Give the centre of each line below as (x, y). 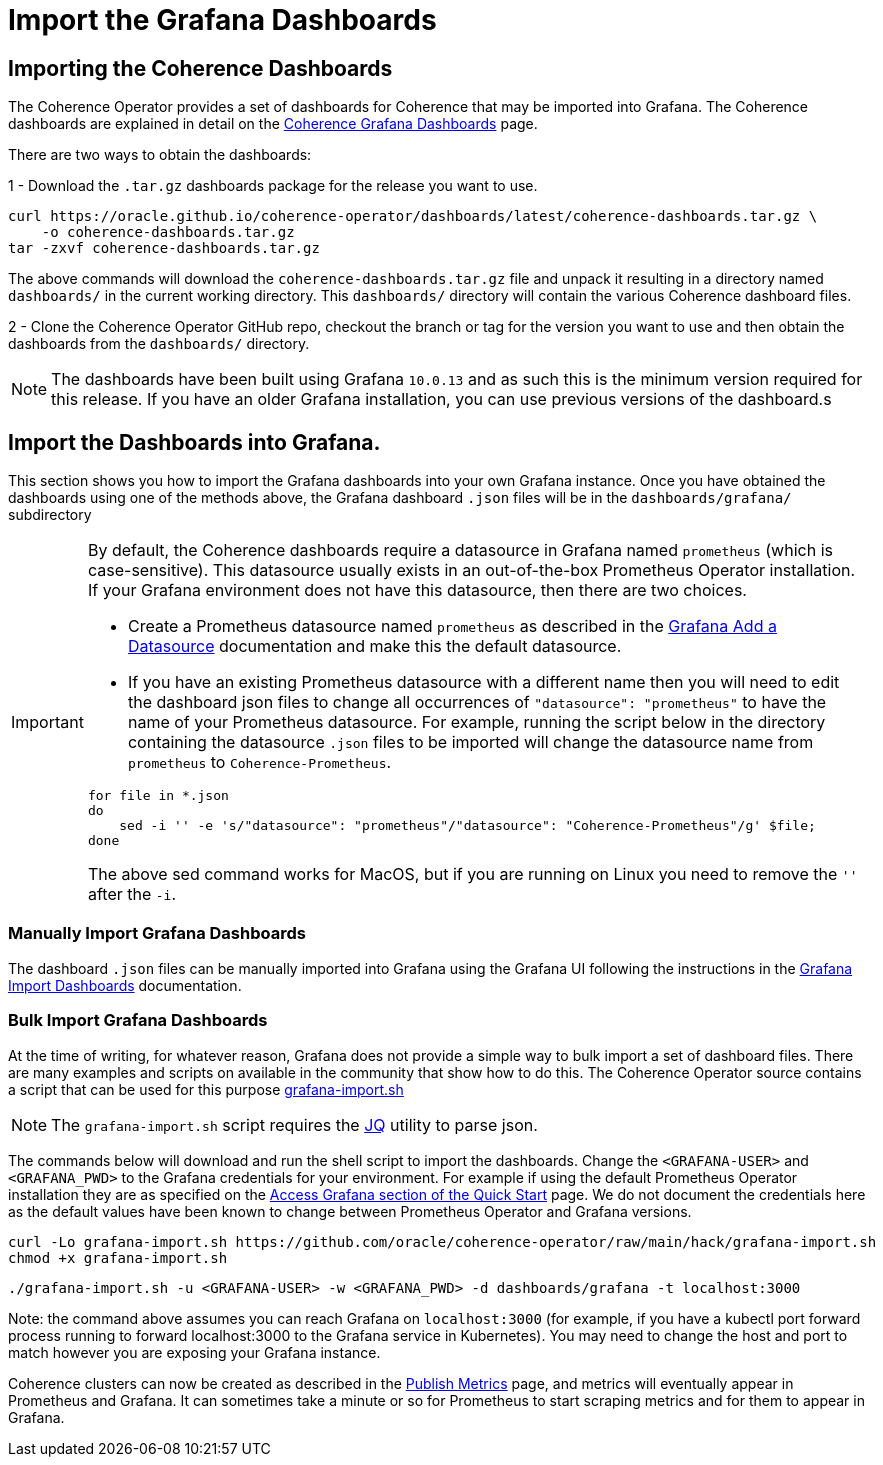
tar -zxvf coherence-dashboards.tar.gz (164, 248)
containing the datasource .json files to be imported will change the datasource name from (470, 742)
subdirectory (50, 515)
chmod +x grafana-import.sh (118, 1257)
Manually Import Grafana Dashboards (157, 933)
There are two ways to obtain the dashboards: (160, 155)
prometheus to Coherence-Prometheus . (259, 762)
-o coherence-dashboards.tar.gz (168, 232)
